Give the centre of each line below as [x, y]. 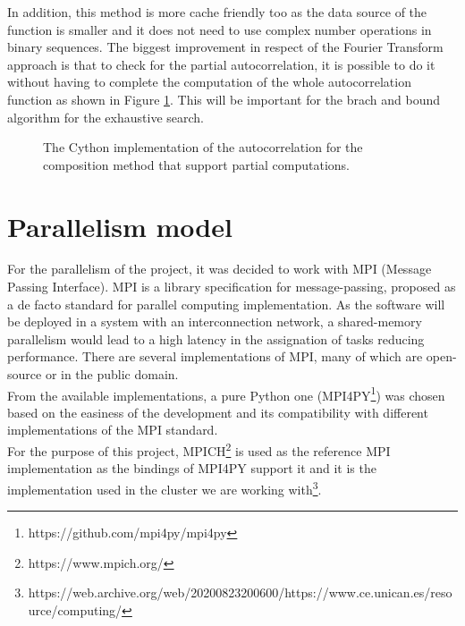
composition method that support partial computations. [196, 164]
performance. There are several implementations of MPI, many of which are [215, 356]
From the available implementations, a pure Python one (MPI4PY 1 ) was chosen [226, 393]
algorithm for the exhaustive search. [106, 117]
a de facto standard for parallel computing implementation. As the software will [226, 304]
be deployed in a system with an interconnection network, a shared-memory [215, 321]
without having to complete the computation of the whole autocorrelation [209, 82]
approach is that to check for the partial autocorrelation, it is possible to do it [221, 64]
